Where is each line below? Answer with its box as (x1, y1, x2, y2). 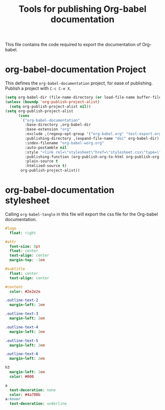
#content (5, 284, 23, 289)
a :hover (5, 397, 21, 402)
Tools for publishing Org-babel (18, 3, 147, 15)
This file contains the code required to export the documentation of (5, 42, 141, 48)
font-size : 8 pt (9, 244, 41, 249)
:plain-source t (25, 159, 58, 164)
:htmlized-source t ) (25, 164, 67, 168)
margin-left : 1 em (9, 370, 45, 375)
